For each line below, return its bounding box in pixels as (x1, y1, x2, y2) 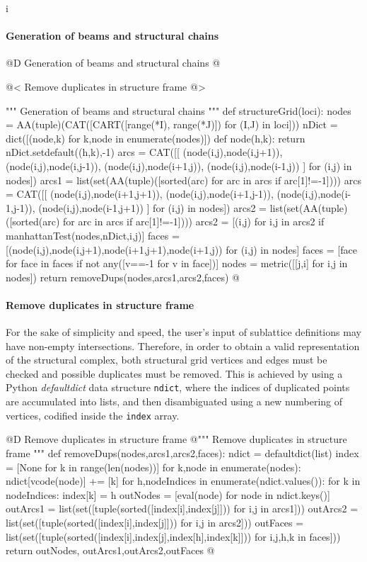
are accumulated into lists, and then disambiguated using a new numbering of (6, 394, 343, 409)
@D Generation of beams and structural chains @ (6, 55, 221, 70)
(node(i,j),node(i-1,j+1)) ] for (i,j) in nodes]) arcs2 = (38, 200, 267, 215)
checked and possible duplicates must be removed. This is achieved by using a (6, 366, 343, 381)
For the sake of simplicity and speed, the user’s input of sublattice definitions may (6, 325, 361, 339)
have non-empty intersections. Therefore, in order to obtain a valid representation (6, 338, 360, 353)
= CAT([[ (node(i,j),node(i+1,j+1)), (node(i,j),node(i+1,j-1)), (6, 186, 274, 201)
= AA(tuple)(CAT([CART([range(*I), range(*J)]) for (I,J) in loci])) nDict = (6, 117, 338, 132)
